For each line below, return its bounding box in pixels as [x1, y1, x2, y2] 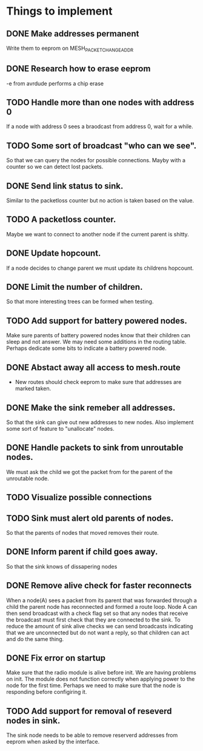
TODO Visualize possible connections [6, 492, 152, 502]
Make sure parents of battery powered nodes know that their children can [6, 332, 191, 339]
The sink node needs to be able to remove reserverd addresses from [6, 732, 178, 739]
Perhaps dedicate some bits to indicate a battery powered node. [6, 345, 167, 352]
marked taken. [15, 385, 52, 393]
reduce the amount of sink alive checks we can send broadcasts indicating [6, 622, 193, 629]
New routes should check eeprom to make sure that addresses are [15, 379, 182, 386]
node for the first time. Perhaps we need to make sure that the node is [6, 682, 182, 689]
